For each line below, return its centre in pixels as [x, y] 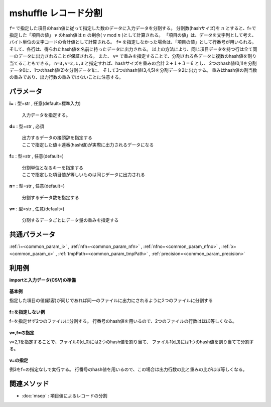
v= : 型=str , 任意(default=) [37, 209]
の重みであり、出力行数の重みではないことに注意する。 [66, 77]
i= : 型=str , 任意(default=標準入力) [45, 103]
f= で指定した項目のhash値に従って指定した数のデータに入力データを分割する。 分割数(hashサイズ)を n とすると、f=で [133, 28]
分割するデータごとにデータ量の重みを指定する [70, 220]
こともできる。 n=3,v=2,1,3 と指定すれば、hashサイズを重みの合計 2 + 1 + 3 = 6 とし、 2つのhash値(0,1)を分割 [140, 63]
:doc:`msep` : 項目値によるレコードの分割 [64, 396]
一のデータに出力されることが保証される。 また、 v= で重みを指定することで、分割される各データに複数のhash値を [128, 56]
